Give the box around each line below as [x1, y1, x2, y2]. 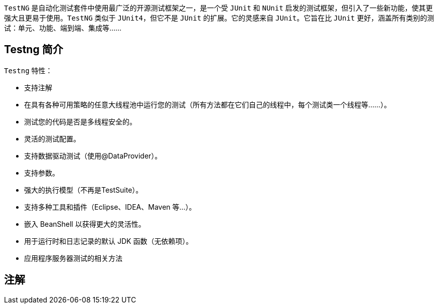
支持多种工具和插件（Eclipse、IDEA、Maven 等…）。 [24, 202, 196, 211]
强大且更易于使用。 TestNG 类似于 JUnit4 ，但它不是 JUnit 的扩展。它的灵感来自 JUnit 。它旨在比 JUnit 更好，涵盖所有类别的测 [4, 14, 434, 22]
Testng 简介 [4, 43, 63, 56]
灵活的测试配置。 [24, 134, 80, 143]
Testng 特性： [4, 66, 53, 75]
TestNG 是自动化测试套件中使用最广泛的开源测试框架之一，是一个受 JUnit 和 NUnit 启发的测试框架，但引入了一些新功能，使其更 [4, 4, 433, 12]
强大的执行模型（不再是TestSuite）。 [24, 185, 143, 194]
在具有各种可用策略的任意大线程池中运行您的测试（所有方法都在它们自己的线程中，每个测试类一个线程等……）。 [24, 100, 391, 109]
